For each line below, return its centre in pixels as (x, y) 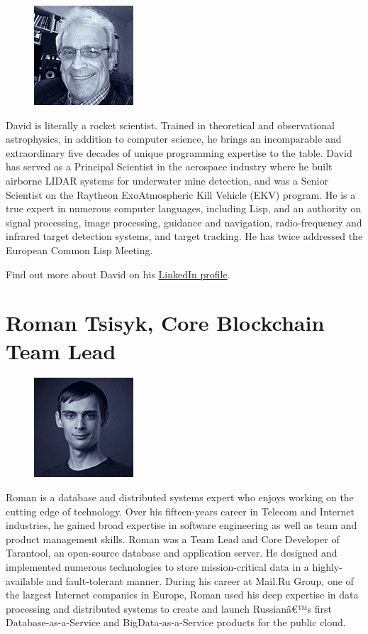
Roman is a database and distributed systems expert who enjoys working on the (180, 497)
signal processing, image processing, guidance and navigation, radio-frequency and (184, 222)
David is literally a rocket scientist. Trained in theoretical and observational (170, 125)
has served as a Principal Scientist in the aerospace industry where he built (169, 166)
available (24, 580)
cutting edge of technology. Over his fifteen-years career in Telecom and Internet (180, 511)
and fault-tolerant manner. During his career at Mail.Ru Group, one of (200, 580)
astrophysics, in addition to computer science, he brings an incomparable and (174, 139)
